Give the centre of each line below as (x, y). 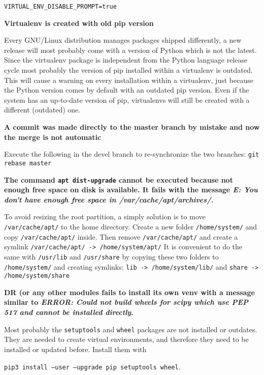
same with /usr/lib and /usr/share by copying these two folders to (111, 256)
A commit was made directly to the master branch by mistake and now (132, 127)
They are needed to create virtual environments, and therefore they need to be (126, 339)
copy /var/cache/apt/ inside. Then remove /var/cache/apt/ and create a (121, 236)
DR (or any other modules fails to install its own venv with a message (129, 292)
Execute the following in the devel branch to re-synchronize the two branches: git (132, 154)
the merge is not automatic (53, 137)
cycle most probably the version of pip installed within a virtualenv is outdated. (128, 70)
